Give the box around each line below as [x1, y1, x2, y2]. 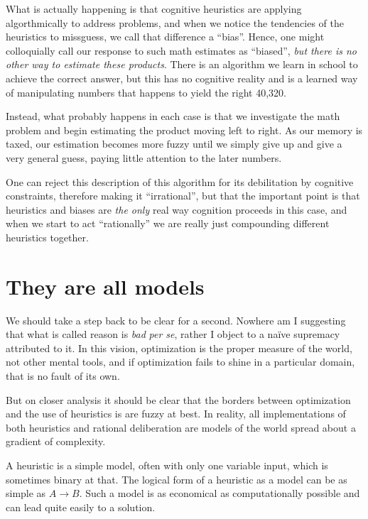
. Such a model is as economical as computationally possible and [79, 486, 360, 501]
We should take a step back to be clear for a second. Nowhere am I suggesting [6, 312, 346, 327]
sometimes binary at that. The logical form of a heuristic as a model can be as [6, 471, 347, 486]
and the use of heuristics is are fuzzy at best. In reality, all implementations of [6, 406, 346, 421]
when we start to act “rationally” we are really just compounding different [6, 216, 330, 231]
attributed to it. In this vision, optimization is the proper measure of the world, [6, 340, 352, 355]
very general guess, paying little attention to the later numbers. [6, 150, 282, 165]
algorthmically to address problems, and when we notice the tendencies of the [6, 15, 345, 30]
